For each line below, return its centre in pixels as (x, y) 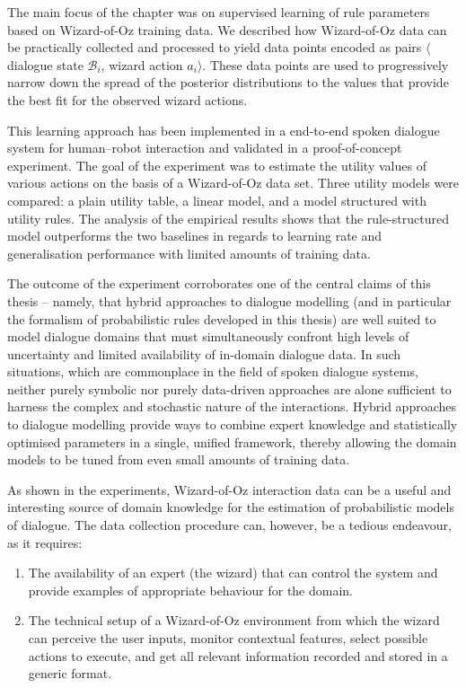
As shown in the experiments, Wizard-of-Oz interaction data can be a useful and (229, 489)
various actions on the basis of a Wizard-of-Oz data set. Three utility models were (233, 183)
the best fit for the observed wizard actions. (127, 99)
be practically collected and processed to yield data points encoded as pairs (215, 47)
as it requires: (45, 542)
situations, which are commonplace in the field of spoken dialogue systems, (213, 371)
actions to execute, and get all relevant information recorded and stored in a (238, 655)
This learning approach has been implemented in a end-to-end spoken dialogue (224, 130)
